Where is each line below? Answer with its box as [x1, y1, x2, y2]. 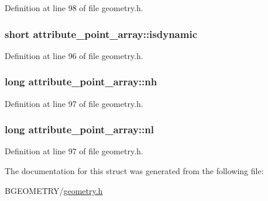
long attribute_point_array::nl [5, 122, 154, 137]
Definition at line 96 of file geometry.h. [5, 49, 143, 61]
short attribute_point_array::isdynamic [5, 26, 198, 41]
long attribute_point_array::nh [5, 74, 157, 89]
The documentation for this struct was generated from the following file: [5, 165, 264, 177]
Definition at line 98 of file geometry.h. [5, 2, 143, 13]
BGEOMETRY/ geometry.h [5, 184, 103, 196]
